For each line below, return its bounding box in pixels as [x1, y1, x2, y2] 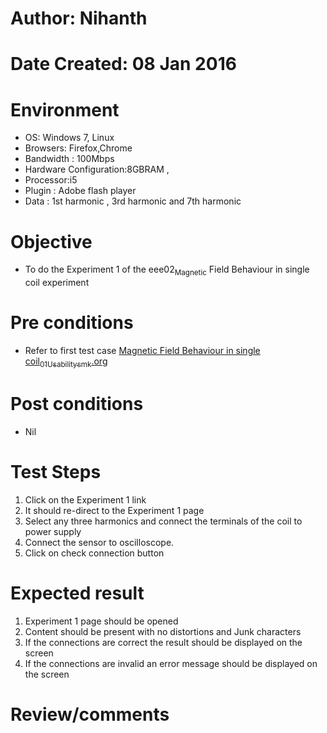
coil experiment [24, 277, 90, 289]
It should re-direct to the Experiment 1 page [24, 504, 205, 516]
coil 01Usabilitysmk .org [24, 355, 108, 369]
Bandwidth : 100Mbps [24, 153, 115, 165]
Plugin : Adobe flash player [24, 185, 137, 197]
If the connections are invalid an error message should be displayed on [24, 657, 318, 669]
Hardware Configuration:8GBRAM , [24, 163, 170, 176]
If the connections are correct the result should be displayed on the [24, 636, 303, 648]
